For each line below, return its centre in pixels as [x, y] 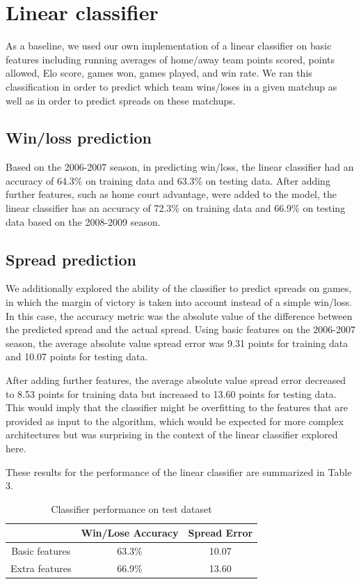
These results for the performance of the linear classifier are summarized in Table [179, 471]
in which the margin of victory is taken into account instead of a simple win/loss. [179, 302]
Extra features [41, 568]
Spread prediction [71, 259]
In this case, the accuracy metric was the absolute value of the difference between [179, 315]
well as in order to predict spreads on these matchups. [121, 100]
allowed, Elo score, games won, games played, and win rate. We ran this [159, 73]
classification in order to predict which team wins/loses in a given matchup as [171, 86]
